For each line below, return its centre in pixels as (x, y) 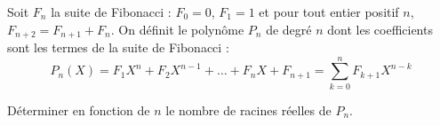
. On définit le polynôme (177, 29)
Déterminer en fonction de (79, 109)
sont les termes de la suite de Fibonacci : (118, 47)
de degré (289, 29)
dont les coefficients (380, 29)
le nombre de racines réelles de (248, 109)
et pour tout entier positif (329, 12)
